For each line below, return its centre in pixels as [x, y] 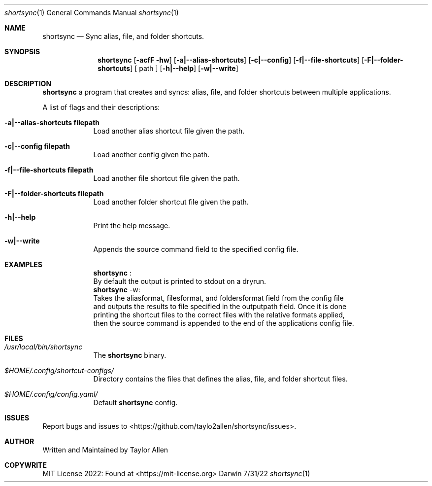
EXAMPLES [23, 264]
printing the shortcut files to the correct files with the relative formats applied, [219, 315]
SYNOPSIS [22, 52]
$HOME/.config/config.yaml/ [51, 394]
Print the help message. [132, 226]
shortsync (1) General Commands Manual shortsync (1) [92, 13]
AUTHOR [19, 441]
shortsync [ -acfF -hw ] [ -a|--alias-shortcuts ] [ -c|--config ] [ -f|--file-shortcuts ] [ [231, 60]
